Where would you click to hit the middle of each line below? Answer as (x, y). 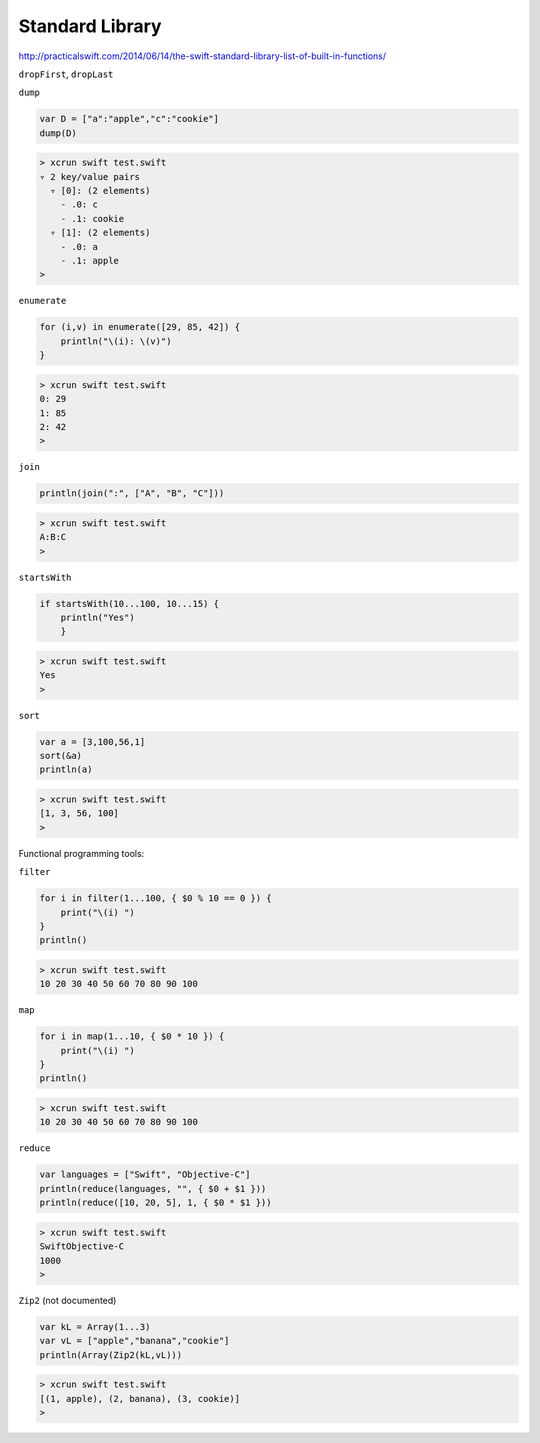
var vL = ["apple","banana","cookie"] (134, 1341)
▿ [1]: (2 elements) (100, 233)
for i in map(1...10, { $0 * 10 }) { (132, 1036)
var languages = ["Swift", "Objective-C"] (145, 1174)
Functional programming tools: (81, 853)
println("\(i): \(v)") (116, 341)
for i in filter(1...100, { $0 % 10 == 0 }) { (155, 898)
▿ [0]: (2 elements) (100, 191)
